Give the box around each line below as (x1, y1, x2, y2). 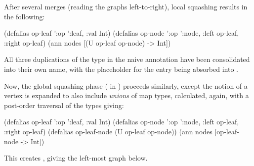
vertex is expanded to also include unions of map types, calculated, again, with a (4, 90, 249, 101)
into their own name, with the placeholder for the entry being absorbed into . (4, 63, 238, 74)
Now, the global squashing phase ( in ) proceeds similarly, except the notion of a (4, 80, 248, 91)
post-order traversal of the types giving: (4, 100, 124, 110)
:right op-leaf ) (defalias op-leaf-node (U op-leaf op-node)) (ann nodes (4, 126, 212, 136)
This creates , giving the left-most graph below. (4, 153, 148, 163)
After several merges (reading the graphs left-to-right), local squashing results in (4, 1, 248, 11)
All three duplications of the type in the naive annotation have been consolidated (4, 54, 250, 64)
